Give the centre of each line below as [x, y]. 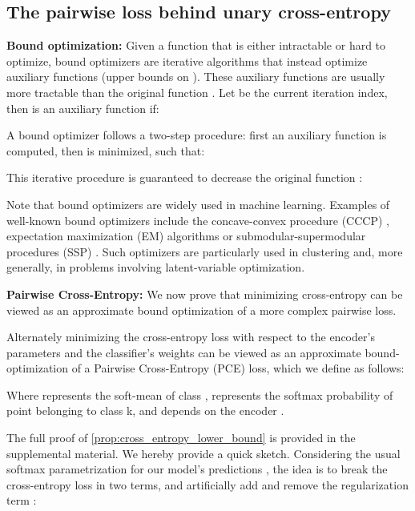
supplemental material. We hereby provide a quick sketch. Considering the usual [203, 453]
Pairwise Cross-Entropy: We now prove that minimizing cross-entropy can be [205, 294]
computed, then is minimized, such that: [106, 150]
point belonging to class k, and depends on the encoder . [145, 410]
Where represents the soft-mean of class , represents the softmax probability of [200, 394]
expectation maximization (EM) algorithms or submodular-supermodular [186, 236]
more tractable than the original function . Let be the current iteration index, [197, 92]
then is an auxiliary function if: [83, 108]
